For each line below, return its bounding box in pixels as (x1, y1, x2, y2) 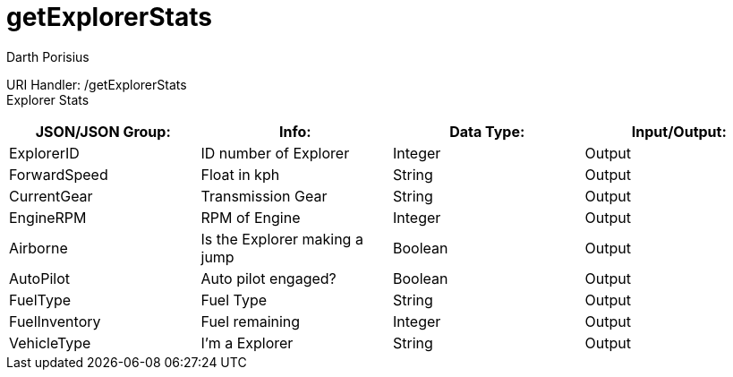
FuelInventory (9, 312, 101, 330)
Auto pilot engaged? (200, 269, 337, 287)
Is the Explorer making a (200, 229, 363, 248)
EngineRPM (9, 208, 87, 227)
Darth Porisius (6, 48, 89, 64)
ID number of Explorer (200, 143, 350, 162)
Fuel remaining (200, 312, 301, 330)
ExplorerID (9, 143, 80, 162)
